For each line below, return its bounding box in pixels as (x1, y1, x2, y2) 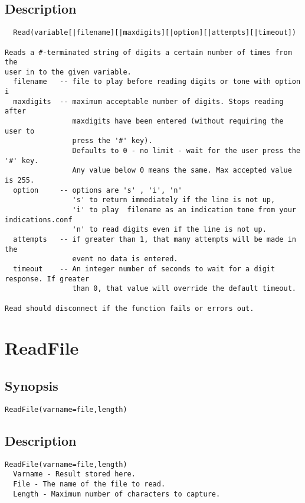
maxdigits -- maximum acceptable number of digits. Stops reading (13, 97, 284, 106)
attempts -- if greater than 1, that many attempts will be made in (13, 235, 296, 244)
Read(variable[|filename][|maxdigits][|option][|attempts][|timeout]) (13, 28, 296, 37)
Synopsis (5, 377, 58, 394)
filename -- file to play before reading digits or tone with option (13, 77, 301, 86)
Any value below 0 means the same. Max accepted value (72, 166, 292, 175)
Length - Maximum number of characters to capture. (13, 489, 221, 498)
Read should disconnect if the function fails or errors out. (5, 304, 254, 313)
